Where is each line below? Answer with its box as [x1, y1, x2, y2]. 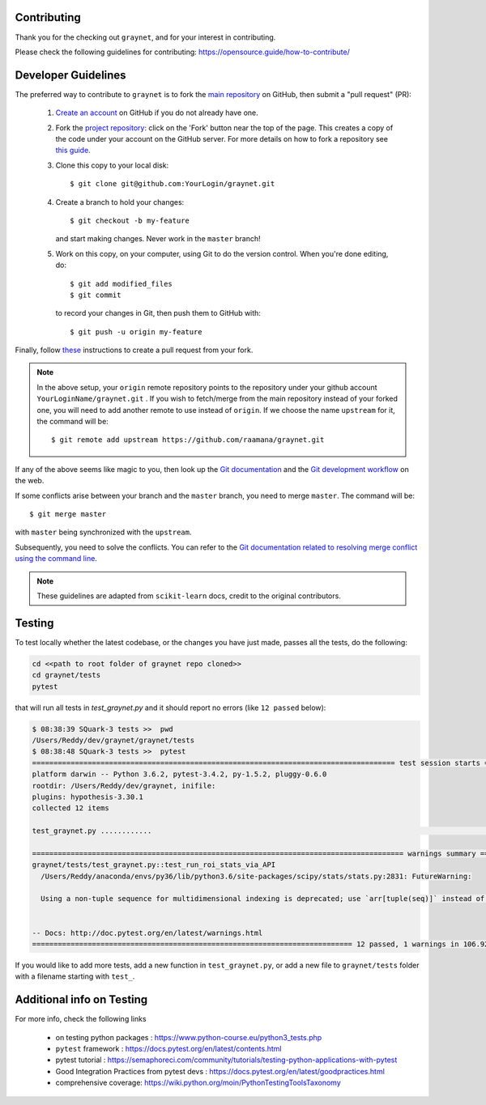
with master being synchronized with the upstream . [15, 527, 192, 538]
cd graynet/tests [32, 670, 101, 680]
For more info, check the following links [15, 1014, 147, 1024]
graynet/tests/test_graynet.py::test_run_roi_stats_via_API [32, 861, 276, 869]
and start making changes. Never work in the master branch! [55, 234, 261, 244]
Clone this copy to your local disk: [55, 160, 169, 170]
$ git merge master [29, 509, 107, 518]
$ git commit [70, 290, 122, 300]
